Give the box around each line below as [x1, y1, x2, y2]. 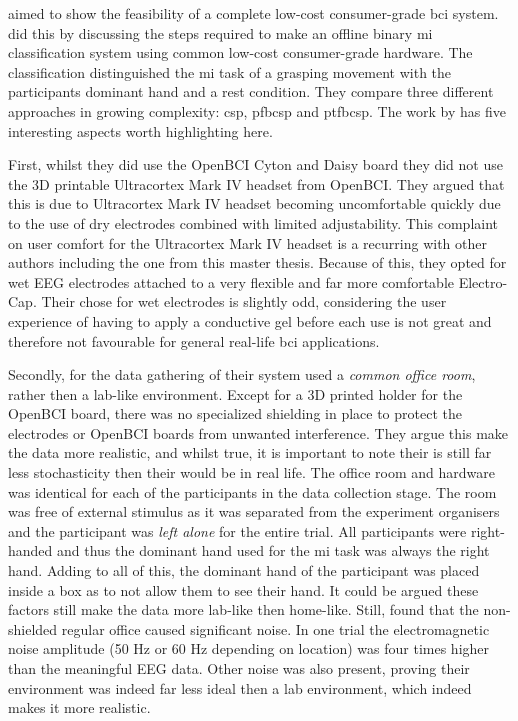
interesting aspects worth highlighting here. [8, 120, 273, 141]
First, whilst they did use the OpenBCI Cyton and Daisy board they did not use [8, 154, 503, 175]
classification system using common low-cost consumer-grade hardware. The [8, 42, 473, 63]
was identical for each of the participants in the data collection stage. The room [8, 481, 497, 502]
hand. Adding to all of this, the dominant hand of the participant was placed [8, 560, 480, 581]
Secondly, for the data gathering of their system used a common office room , [8, 364, 476, 385]
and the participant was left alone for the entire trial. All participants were [8, 520, 467, 541]
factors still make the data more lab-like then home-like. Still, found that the [8, 599, 479, 620]
